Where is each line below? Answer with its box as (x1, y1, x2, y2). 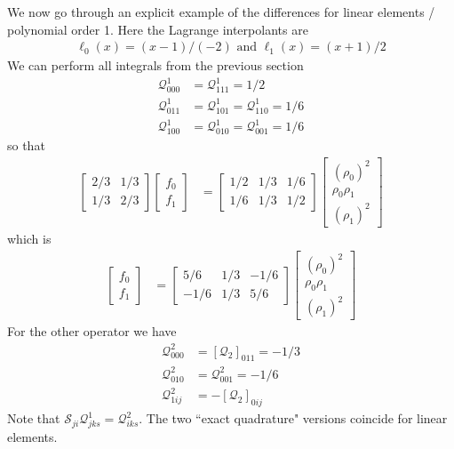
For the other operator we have (7, 322, 177, 341)
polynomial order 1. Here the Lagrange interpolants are (7, 20, 308, 38)
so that (7, 136, 45, 155)
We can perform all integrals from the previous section (7, 56, 304, 75)
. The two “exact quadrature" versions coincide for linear (139, 409, 448, 428)
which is (7, 229, 52, 247)
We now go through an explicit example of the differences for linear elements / (7, 3, 435, 20)
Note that (7, 409, 60, 428)
